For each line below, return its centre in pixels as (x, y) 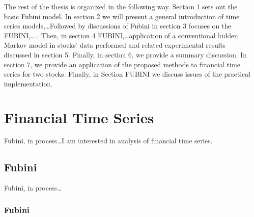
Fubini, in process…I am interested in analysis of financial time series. (108, 141)
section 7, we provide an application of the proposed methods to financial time (122, 64)
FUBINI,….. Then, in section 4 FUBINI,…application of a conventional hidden (121, 35)
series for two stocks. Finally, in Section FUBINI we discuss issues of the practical (127, 74)
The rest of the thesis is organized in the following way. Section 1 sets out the (121, 6)
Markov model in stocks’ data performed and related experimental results (115, 45)
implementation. (28, 83)
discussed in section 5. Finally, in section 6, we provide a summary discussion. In (126, 54)
